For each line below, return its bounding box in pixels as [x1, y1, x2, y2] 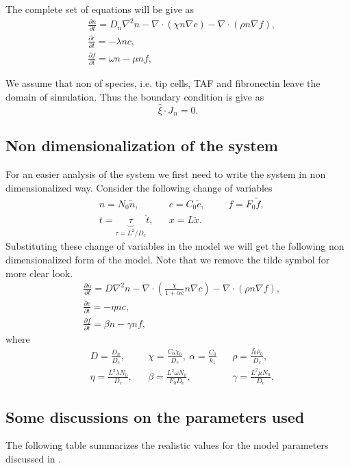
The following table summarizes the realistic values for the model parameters [5, 438, 329, 452]
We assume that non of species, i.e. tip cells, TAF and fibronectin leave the [5, 76, 321, 90]
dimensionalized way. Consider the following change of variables [5, 180, 273, 194]
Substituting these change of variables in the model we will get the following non [5, 239, 345, 253]
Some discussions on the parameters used [5, 406, 305, 427]
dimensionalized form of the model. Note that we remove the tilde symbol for [5, 252, 330, 266]
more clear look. [5, 265, 73, 280]
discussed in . [5, 451, 62, 465]
